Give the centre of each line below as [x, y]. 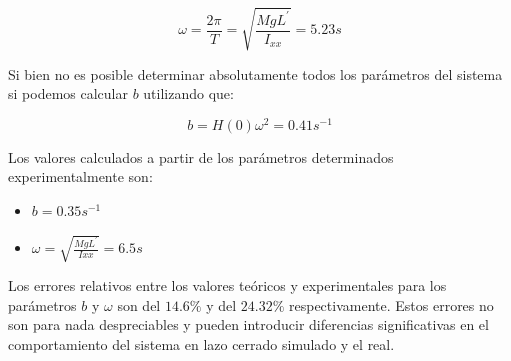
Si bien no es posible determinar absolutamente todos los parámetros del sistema [255, 73]
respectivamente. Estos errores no [391, 304]
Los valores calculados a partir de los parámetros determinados [201, 156]
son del [139, 304]
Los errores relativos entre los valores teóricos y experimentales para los [227, 285]
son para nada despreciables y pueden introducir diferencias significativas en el [248, 324]
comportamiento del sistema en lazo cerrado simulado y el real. [201, 343]
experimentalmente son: [80, 176]
